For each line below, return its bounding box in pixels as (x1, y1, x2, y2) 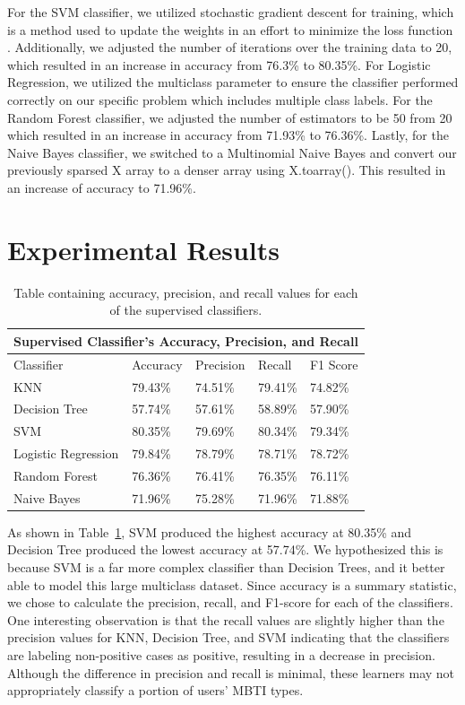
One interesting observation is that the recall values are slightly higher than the (7, 610, 444, 629)
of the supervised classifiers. (109, 300, 263, 319)
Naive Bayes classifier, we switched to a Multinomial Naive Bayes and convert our (7, 143, 457, 161)
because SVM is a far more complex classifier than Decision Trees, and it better (7, 558, 445, 577)
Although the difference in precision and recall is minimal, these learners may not (7, 663, 455, 682)
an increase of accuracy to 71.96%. (7, 178, 196, 196)
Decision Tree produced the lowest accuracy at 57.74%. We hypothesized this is (7, 540, 443, 559)
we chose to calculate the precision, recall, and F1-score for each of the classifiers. (7, 593, 453, 612)
